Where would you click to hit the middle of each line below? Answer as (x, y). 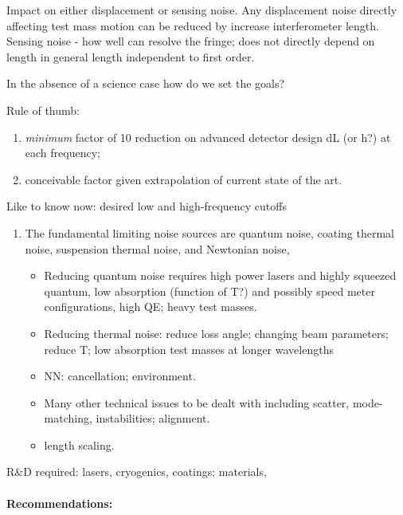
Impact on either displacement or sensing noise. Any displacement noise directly (202, 10)
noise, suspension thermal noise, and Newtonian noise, (157, 248)
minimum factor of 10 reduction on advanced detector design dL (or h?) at (208, 137)
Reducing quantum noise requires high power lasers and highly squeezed (220, 275)
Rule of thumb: (43, 110)
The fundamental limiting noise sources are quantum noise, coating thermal (209, 232)
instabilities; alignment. (153, 418)
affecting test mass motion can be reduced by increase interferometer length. (193, 25)
